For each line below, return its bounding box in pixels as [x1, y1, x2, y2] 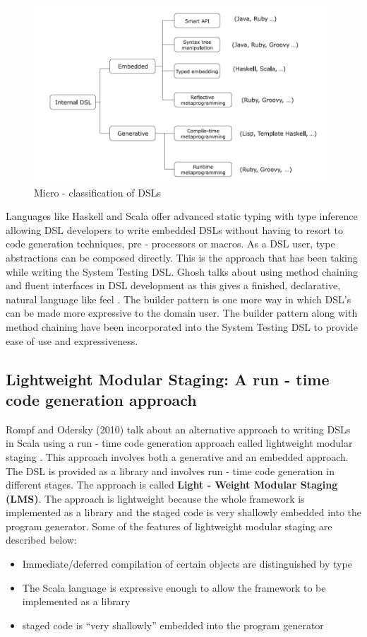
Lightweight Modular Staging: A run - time [6, 368, 330, 390]
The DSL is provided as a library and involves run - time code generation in [6, 463, 335, 478]
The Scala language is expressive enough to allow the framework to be [22, 580, 326, 595]
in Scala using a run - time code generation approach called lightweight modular [6, 436, 353, 450]
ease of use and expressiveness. [6, 333, 138, 348]
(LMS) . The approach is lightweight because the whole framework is [6, 491, 305, 505]
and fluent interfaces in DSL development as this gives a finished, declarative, [6, 278, 341, 293]
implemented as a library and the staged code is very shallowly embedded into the [6, 505, 362, 520]
